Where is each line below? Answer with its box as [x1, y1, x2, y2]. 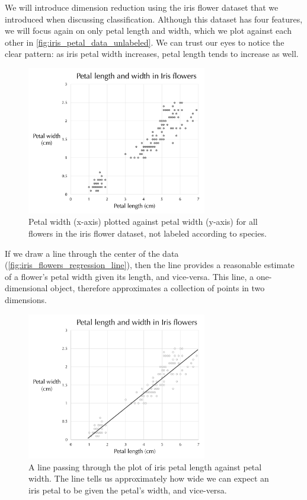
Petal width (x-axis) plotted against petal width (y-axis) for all [28, 215, 258, 228]
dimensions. [5, 294, 47, 306]
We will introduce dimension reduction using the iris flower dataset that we [5, 1, 279, 13]
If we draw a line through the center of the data [5, 247, 179, 259]
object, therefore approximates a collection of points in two [50, 282, 265, 294]
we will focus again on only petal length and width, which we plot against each [5, 24, 292, 37]
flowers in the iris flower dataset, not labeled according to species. [28, 227, 267, 240]
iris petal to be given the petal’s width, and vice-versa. [28, 483, 227, 496]
